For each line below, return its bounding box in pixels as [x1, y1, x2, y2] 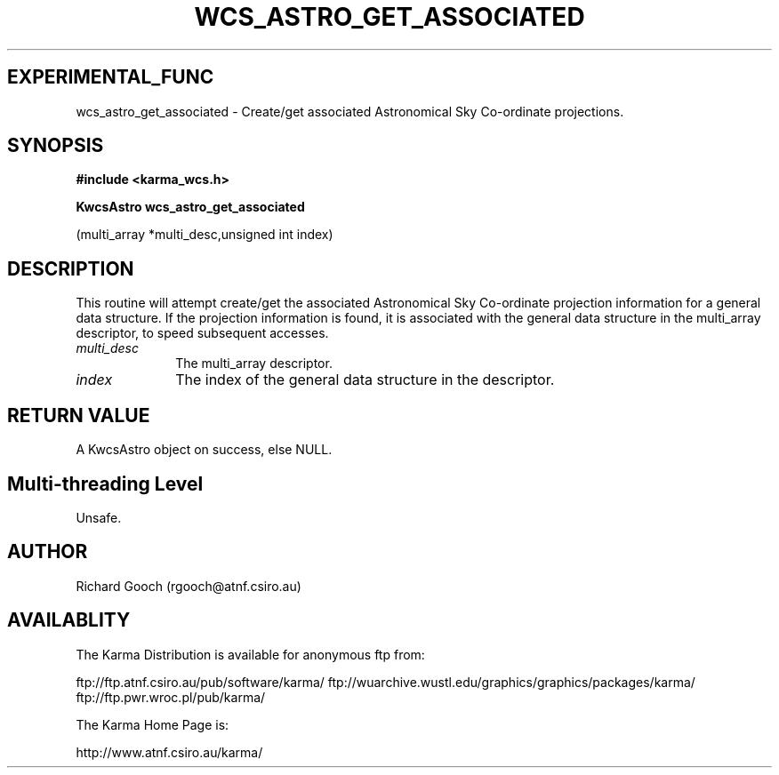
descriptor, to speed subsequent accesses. [76, 325, 329, 341]
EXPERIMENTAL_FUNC [7, 66, 214, 89]
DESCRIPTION [7, 257, 134, 280]
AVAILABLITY [7, 609, 131, 632]
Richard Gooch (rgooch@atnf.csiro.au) [76, 578, 301, 594]
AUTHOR [7, 540, 88, 563]
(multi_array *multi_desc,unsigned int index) [76, 227, 333, 243]
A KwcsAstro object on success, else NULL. [76, 442, 333, 458]
